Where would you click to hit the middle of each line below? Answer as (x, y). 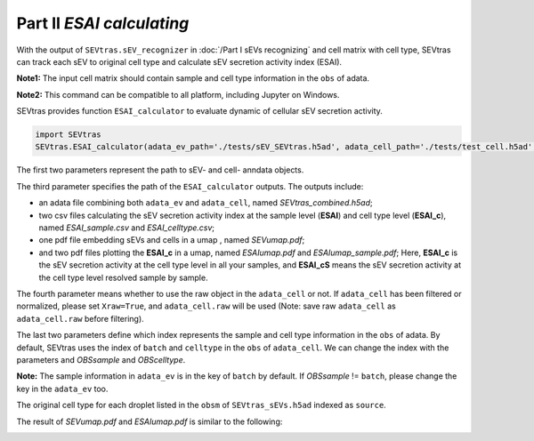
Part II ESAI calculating (103, 23)
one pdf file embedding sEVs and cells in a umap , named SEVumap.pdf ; (172, 240)
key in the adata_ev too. (62, 389)
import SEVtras (68, 135)
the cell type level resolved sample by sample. (123, 277)
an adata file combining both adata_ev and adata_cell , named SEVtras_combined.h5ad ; (206, 203)
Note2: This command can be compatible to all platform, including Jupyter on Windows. (178, 94)
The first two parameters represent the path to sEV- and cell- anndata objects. (160, 170)
